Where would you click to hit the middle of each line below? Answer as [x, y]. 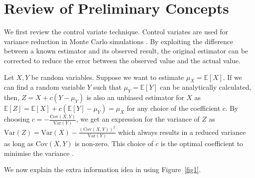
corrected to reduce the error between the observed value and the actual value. [122, 60]
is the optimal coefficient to [202, 143]
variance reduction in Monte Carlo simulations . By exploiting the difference [119, 41]
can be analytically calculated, [206, 87]
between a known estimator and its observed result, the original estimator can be [126, 51]
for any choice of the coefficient [174, 108]
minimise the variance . [39, 153]
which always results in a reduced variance [182, 132]
